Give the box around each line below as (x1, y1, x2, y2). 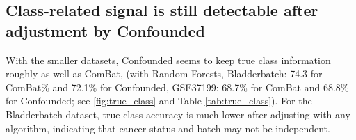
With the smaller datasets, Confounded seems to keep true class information (6, 52, 331, 67)
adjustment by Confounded (6, 20, 205, 41)
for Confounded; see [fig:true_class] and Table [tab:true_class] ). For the (6, 93, 312, 108)
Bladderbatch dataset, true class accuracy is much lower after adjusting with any (6, 107, 350, 121)
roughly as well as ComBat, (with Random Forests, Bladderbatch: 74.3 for (6, 66, 323, 81)
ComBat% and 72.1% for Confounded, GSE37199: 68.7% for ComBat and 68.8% (6, 79, 349, 94)
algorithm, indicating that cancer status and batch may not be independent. (6, 120, 330, 135)
